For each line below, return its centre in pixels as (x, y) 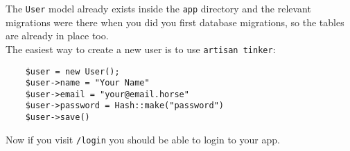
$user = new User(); (72, 71)
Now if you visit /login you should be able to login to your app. (143, 139)
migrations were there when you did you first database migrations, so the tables (175, 22)
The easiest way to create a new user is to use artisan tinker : (141, 49)
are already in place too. (57, 36)
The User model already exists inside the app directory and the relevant (158, 8)
